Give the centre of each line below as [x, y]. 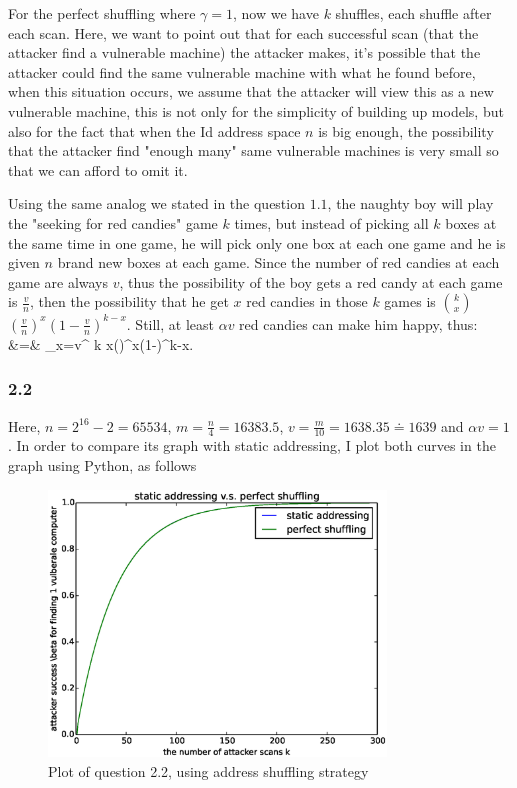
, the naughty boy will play [410, 203]
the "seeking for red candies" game [113, 222]
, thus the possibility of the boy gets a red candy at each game [311, 281]
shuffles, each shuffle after [413, 13]
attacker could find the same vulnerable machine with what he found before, [242, 71]
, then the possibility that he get [129, 301]
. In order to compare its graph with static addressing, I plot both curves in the [252, 445]
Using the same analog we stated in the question [156, 203]
